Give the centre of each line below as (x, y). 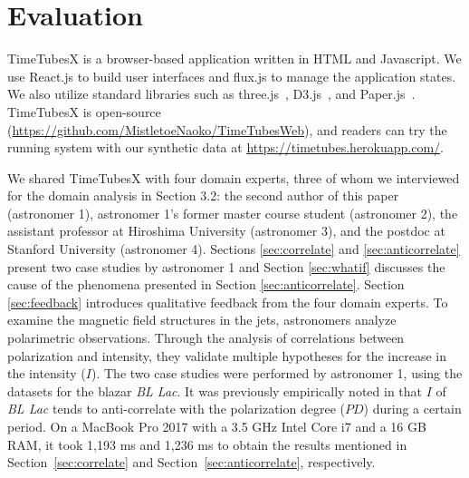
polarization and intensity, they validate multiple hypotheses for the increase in (227, 355)
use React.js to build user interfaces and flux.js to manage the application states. (232, 76)
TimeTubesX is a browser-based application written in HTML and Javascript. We (234, 59)
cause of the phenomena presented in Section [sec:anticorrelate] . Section (206, 284)
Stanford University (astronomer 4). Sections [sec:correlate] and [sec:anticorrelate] (234, 249)
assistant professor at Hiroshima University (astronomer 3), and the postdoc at (226, 231)
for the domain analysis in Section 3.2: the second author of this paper (203, 195)
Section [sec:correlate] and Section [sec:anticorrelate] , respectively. (191, 462)
